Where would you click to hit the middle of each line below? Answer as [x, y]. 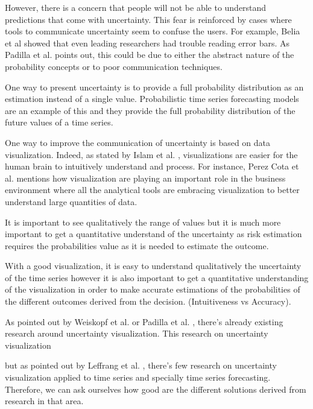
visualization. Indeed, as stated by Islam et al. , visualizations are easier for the [151, 154]
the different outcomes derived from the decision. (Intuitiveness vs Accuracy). [148, 301]
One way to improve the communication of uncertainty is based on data [138, 142]
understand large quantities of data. [71, 201]
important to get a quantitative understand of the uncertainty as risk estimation [153, 234]
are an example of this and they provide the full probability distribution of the [150, 110]
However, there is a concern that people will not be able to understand [136, 7]
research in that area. [44, 401]
